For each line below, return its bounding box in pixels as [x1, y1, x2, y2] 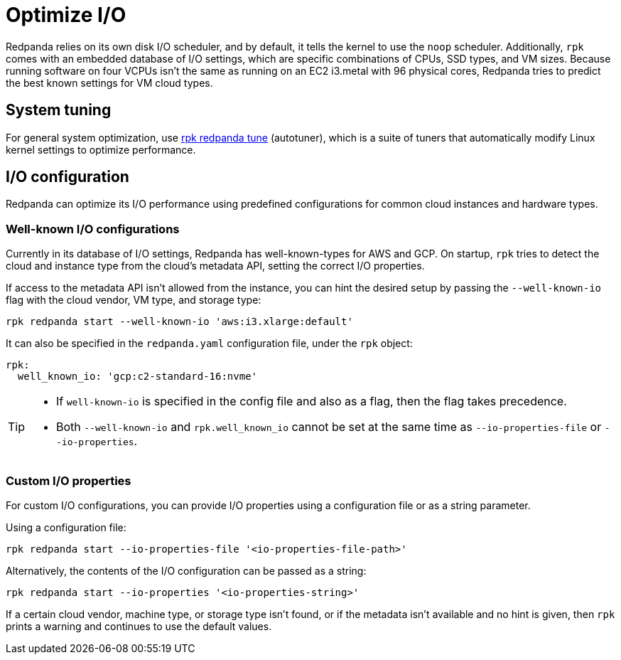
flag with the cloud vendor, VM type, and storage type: [6, 294, 261, 307]
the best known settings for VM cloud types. [6, 76, 213, 89]
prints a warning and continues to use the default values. [6, 619, 272, 632]
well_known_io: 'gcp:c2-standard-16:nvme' [17, 371, 258, 383]
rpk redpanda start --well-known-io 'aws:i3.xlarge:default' [6, 316, 353, 328]
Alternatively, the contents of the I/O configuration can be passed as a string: [6, 564, 367, 577]
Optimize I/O [6, 3, 126, 27]
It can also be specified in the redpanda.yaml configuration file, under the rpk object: [6, 337, 413, 350]
